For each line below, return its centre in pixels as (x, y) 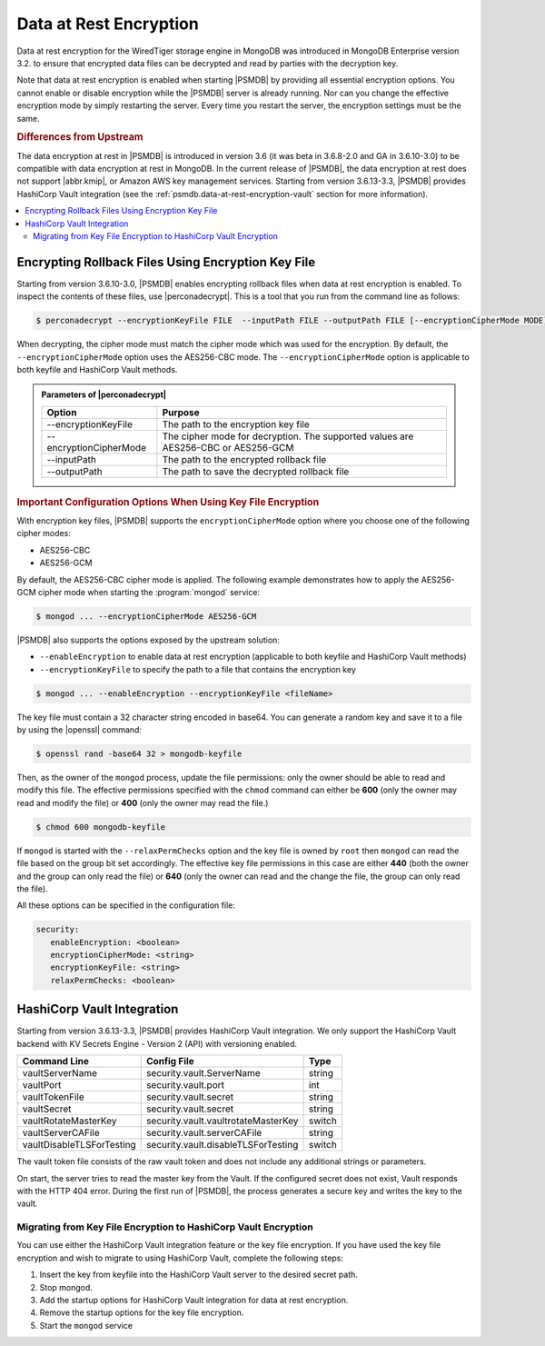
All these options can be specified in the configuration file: (126, 905)
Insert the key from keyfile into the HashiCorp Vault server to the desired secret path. (199, 1275)
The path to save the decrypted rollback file (256, 471)
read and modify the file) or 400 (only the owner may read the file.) (143, 803)
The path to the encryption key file (236, 424)
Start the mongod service (86, 1325)
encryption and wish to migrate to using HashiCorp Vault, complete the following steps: (180, 1258)
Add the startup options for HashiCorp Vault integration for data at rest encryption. (194, 1301)
